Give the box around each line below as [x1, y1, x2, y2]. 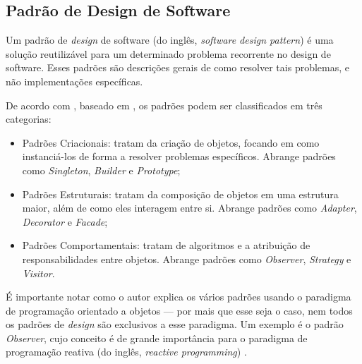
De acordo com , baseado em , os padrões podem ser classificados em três [6, 97, 322, 112]
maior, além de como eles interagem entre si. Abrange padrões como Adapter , [22, 200, 357, 215]
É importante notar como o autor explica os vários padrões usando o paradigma [6, 289, 351, 304]
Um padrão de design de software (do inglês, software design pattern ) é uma [6, 32, 334, 47]
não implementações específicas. [6, 73, 143, 88]
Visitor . [22, 265, 55, 280]
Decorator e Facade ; [22, 214, 108, 229]
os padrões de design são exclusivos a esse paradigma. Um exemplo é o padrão [6, 317, 344, 332]
